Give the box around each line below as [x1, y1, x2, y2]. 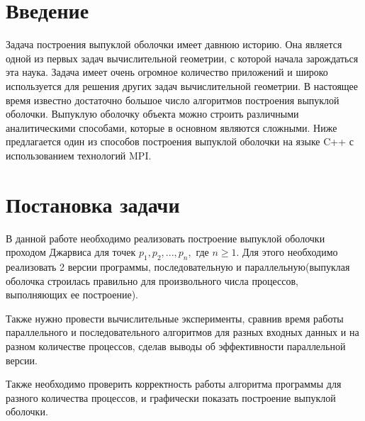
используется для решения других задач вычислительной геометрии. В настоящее [6, 78, 359, 93]
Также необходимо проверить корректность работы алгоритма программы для [6, 376, 342, 391]
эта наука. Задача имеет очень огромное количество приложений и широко [6, 64, 328, 79]
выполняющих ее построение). [6, 287, 138, 302]
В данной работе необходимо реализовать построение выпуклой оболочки [6, 230, 325, 245]
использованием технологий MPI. [6, 147, 152, 162]
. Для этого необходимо [236, 245, 338, 259]
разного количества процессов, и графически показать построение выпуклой [6, 390, 336, 405]
